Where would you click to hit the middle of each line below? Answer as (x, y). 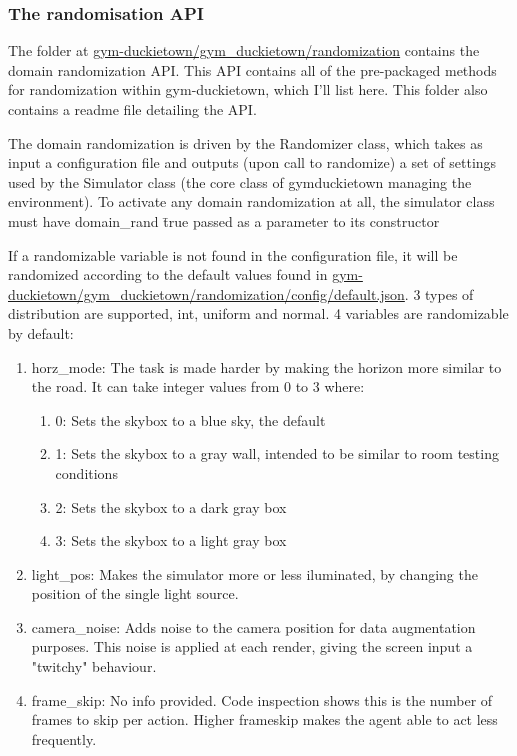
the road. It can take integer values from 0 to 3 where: (198, 386)
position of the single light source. (135, 593)
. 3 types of (439, 293)
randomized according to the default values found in (168, 274)
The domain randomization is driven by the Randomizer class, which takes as (245, 142)
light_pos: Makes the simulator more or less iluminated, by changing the (254, 573)
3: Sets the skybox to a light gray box (171, 540)
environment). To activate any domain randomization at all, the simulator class (251, 201)
